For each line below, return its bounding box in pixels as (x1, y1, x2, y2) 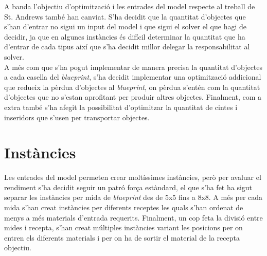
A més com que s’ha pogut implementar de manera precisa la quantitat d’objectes (4, 61, 263, 72)
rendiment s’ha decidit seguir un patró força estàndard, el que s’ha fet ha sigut (4, 181, 253, 192)
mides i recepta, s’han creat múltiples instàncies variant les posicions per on (4, 222, 243, 233)
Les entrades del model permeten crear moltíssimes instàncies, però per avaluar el (4, 172, 261, 182)
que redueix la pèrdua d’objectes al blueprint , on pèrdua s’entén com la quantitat (4, 81, 260, 92)
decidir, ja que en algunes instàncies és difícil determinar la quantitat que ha (4, 31, 245, 42)
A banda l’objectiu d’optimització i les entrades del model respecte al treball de (4, 1, 255, 11)
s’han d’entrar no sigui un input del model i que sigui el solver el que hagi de (4, 21, 247, 32)
